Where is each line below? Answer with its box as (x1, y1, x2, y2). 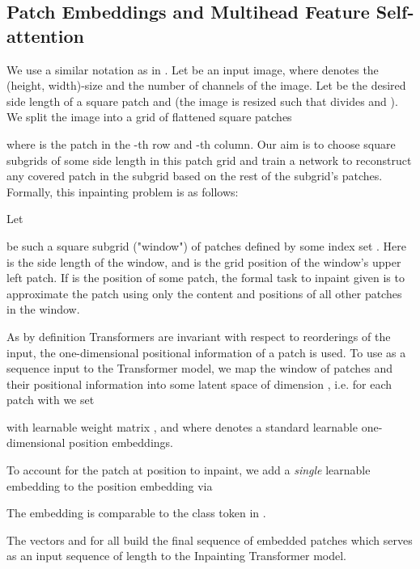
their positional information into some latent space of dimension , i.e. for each (6, 375, 392, 392)
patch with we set (6, 391, 95, 408)
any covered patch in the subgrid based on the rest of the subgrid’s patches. (6, 167, 383, 184)
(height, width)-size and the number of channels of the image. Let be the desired (6, 77, 406, 94)
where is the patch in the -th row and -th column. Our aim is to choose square (6, 135, 396, 152)
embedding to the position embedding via (6, 477, 213, 494)
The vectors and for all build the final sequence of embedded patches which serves (6, 531, 413, 548)
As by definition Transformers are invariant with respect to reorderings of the (6, 327, 391, 344)
